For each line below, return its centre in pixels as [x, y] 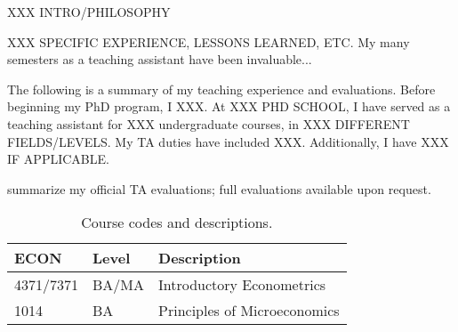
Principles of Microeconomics [249, 311]
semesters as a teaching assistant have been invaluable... [160, 59]
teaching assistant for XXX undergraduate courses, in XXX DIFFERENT [209, 123]
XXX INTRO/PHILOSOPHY [89, 12]
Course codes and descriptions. [177, 223]
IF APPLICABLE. [58, 159]
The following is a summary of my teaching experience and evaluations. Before [221, 89]
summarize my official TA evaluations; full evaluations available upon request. [219, 188]
